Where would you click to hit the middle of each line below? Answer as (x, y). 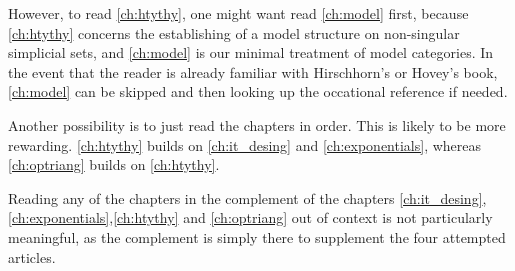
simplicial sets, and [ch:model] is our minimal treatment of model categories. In (251, 52)
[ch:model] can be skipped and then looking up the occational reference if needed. (258, 91)
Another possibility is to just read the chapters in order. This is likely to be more (257, 124)
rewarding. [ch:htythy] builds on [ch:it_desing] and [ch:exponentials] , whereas (245, 144)
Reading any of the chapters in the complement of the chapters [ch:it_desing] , (247, 197)
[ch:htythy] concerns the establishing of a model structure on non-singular (234, 32)
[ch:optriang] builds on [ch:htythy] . (114, 164)
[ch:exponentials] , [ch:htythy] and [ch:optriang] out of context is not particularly (250, 217)
